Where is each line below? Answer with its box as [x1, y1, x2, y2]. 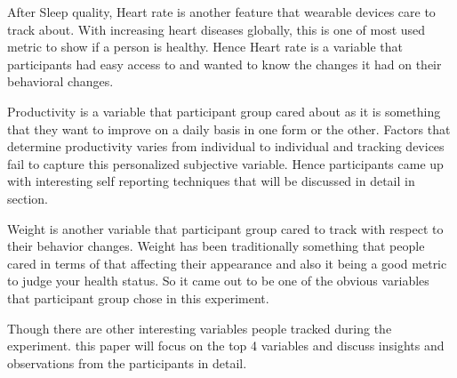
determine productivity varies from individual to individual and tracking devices [7, 137, 445, 156]
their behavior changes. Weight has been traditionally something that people [7, 237, 425, 255]
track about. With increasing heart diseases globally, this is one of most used [7, 20, 426, 38]
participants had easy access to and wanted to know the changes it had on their [7, 54, 442, 73]
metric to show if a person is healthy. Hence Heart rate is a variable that [7, 37, 403, 56]
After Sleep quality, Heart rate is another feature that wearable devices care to [7, 3, 436, 20]
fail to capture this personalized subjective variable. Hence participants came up [7, 154, 444, 173]
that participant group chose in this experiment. [7, 288, 269, 307]
